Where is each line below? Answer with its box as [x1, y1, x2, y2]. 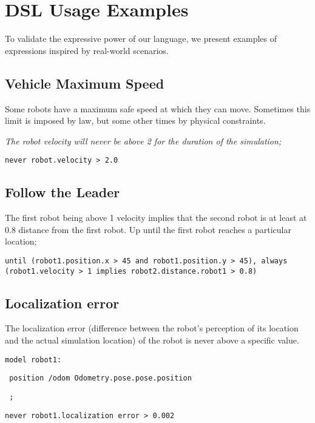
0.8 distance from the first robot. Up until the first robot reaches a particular [5, 223, 291, 235]
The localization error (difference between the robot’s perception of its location [5, 322, 299, 334]
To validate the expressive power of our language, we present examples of [5, 32, 277, 45]
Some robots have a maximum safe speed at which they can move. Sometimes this [5, 102, 311, 115]
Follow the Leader [5, 183, 120, 201]
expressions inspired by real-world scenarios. [5, 44, 169, 56]
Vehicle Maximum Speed [5, 73, 164, 92]
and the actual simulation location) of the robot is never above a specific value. [5, 334, 299, 347]
